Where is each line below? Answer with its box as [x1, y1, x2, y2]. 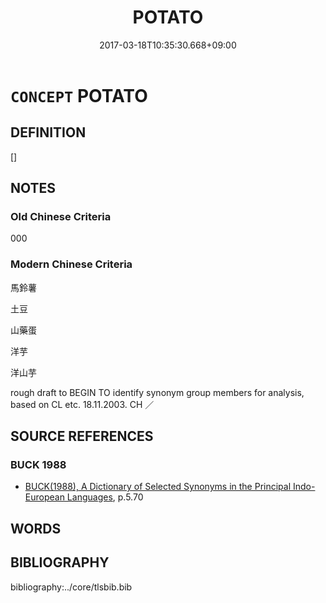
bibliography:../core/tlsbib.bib [10, 581, 133, 593]
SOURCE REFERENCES [10, 428, 154, 445]
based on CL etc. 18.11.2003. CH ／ [10, 398, 155, 410]
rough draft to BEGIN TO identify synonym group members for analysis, [10, 386, 305, 398]
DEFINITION [10, 124, 87, 141]
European [24, 491, 65, 503]
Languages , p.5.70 [66, 491, 144, 503]
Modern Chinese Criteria [10, 257, 133, 271]
